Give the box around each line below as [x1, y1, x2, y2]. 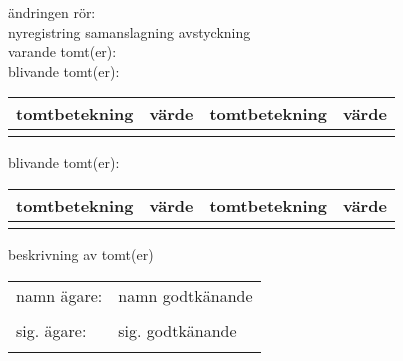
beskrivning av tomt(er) [8, 243, 154, 264]
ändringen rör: [8, 2, 96, 22]
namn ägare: [16, 283, 103, 307]
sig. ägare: [16, 318, 87, 342]
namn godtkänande [118, 283, 253, 307]
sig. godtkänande [118, 318, 237, 342]
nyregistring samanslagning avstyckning [8, 21, 251, 42]
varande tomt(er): [8, 41, 117, 62]
